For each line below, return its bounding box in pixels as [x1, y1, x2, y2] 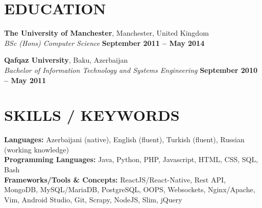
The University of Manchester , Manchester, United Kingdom [4, 28, 209, 38]
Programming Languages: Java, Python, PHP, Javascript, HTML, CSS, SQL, [4, 154, 258, 165]
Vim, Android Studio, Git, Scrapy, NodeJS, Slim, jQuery [4, 194, 182, 204]
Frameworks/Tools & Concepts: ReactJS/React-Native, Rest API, [4, 174, 226, 185]
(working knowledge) [4, 144, 69, 154]
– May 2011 [4, 74, 46, 85]
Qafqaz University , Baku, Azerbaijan [4, 55, 128, 65]
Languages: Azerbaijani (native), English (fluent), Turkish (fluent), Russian [4, 134, 245, 145]
